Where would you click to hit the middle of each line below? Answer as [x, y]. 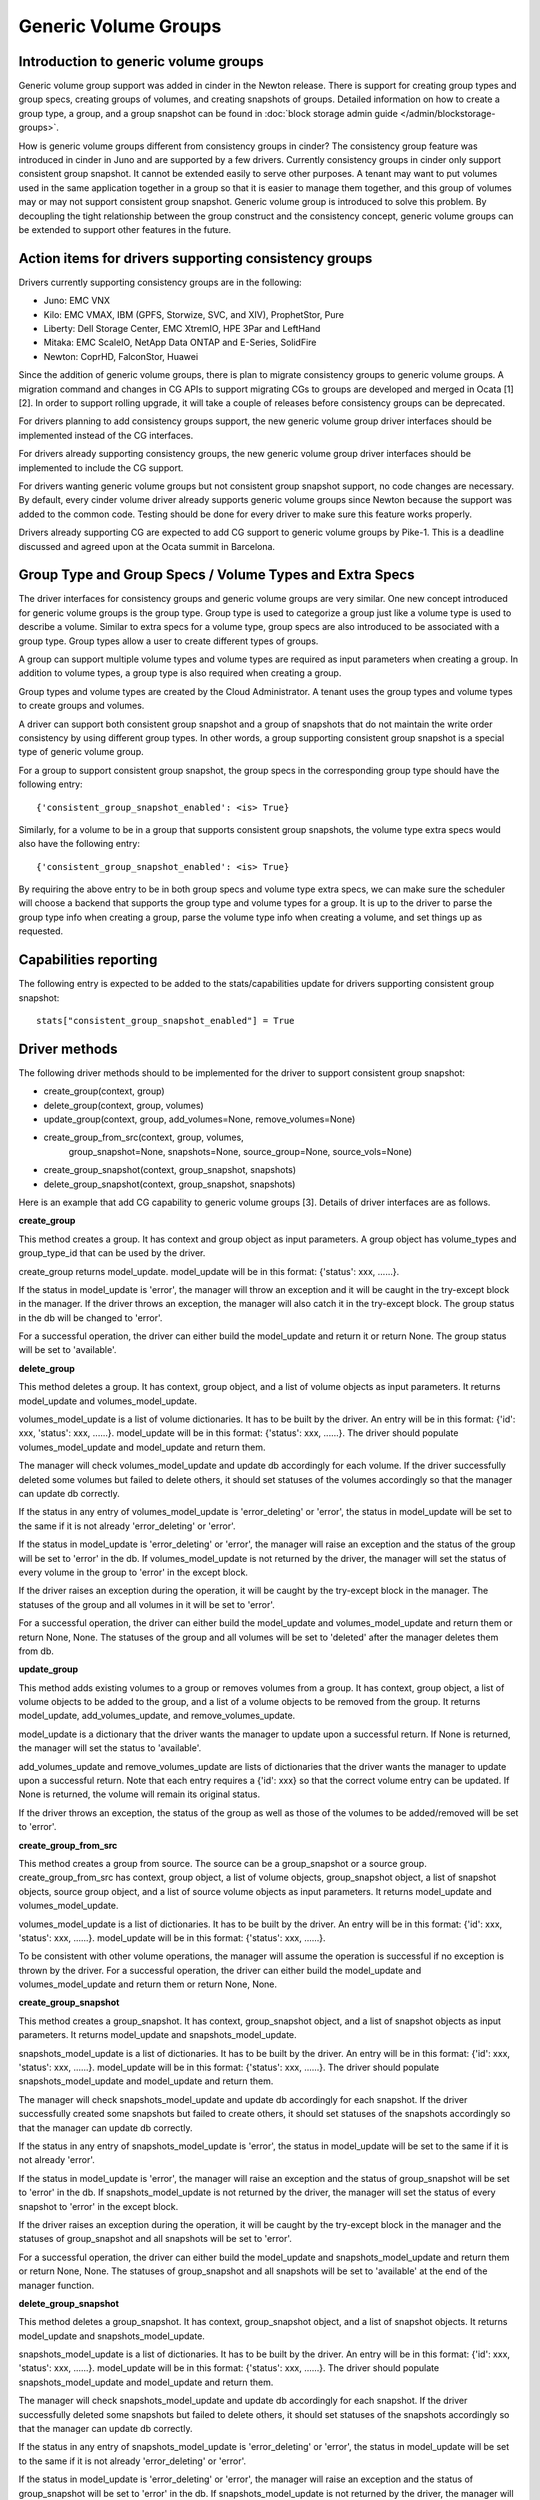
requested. [41, 931]
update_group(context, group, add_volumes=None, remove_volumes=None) [199, 1119]
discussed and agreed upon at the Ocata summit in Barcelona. [146, 546]
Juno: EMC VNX [76, 301]
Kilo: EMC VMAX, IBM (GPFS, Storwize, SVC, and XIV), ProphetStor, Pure [194, 314]
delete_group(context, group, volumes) [123, 1105]
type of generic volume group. [81, 752]
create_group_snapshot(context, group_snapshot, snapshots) [170, 1170]
